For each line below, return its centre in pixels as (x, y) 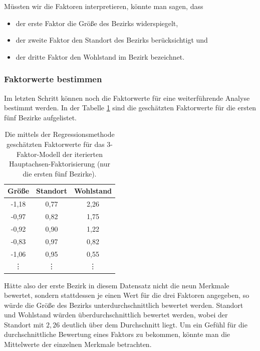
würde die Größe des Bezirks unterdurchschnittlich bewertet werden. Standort (124, 305)
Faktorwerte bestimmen (53, 79)
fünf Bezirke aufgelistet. (40, 117)
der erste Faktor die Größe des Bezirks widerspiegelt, (97, 23)
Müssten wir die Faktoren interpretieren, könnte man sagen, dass (104, 6)
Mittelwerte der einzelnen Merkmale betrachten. (78, 344)
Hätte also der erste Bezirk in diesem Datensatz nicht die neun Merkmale (117, 285)
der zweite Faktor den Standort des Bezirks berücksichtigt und (112, 40)
